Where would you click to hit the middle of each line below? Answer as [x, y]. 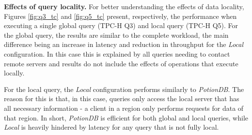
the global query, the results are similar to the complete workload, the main [116, 35]
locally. [14, 73]
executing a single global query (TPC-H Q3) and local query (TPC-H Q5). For [121, 25]
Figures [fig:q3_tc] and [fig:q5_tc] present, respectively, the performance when [120, 16]
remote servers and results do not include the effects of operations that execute [121, 63]
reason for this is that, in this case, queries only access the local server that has [122, 98]
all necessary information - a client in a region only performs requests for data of [124, 108]
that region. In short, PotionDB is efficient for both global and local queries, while [126, 117]
